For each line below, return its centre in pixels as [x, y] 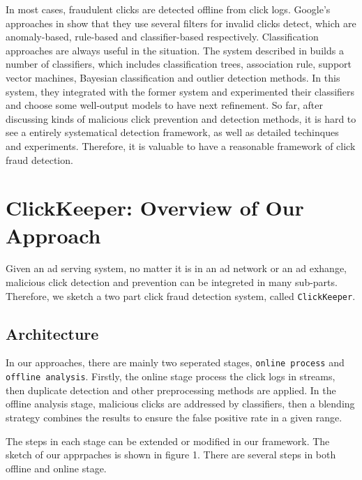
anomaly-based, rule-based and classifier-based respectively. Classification [162, 37]
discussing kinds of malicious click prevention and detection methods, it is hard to [181, 118]
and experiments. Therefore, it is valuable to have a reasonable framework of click [181, 145]
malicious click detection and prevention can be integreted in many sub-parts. [172, 282]
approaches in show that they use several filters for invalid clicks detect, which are [181, 23]
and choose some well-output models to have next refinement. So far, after [164, 105]
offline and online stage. [56, 468]
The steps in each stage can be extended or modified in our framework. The [168, 441]
